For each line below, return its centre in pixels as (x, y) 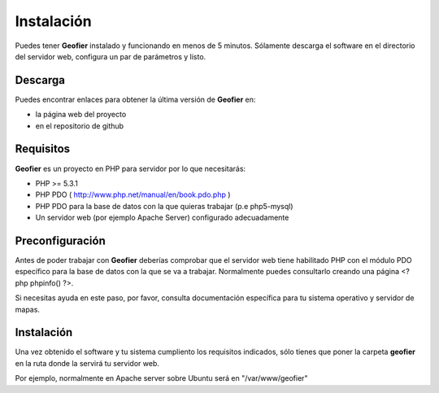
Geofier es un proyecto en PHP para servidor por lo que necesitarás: (130, 168)
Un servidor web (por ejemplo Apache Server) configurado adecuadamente (162, 218)
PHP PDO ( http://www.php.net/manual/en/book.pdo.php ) (133, 194)
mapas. (28, 309)
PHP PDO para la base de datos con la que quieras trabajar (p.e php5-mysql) (164, 206)
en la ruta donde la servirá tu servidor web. (87, 363)
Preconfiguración (60, 240)
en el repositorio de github (80, 125)
